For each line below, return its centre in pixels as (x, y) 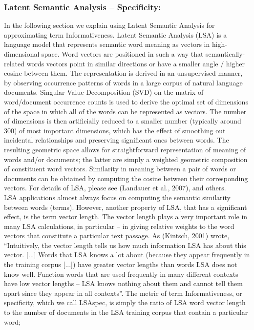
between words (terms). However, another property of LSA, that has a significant (126, 207)
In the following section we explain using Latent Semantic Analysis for (109, 25)
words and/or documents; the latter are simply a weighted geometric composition (126, 159)
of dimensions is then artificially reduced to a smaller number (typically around (123, 121)
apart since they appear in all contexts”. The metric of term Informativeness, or (123, 293)
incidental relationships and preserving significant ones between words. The (116, 140)
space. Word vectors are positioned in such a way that (123, 54)
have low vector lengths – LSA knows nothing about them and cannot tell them (123, 283)
